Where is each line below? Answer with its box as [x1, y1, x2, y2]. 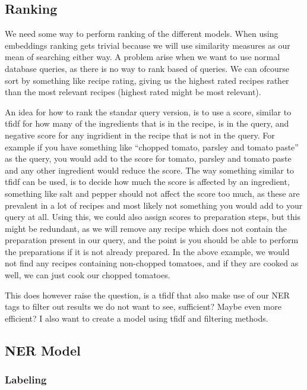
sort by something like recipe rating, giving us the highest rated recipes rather [5, 74, 289, 86]
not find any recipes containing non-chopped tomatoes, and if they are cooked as [5, 257, 299, 269]
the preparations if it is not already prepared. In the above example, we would [5, 245, 290, 257]
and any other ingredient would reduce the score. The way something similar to [5, 163, 294, 176]
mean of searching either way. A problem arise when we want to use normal [5, 51, 280, 63]
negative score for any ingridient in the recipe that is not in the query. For [5, 128, 275, 141]
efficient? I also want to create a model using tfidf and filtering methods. [5, 312, 268, 324]
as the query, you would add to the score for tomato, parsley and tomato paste [5, 152, 292, 165]
